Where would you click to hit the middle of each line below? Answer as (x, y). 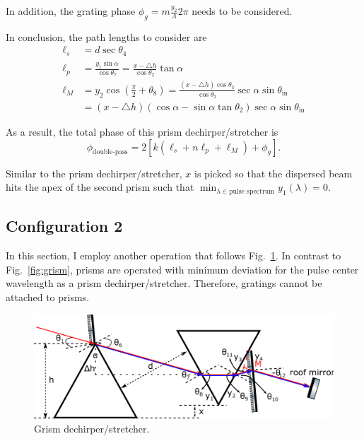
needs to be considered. (242, 11)
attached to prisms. (48, 296)
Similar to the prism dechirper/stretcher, (94, 173)
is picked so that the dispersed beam (274, 173)
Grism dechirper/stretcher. (92, 429)
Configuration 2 (64, 226)
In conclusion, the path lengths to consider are (106, 36)
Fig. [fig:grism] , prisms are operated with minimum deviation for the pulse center (182, 269)
